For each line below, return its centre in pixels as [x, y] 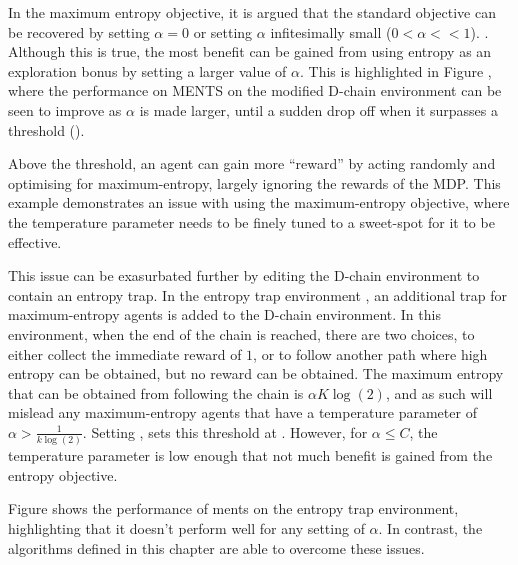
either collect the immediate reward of [125, 353]
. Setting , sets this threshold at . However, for [225, 431]
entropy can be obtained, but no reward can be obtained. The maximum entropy [256, 373]
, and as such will [439, 392]
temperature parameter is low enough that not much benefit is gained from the [250, 455]
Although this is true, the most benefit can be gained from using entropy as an [250, 51]
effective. [35, 241]
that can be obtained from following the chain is [156, 392]
